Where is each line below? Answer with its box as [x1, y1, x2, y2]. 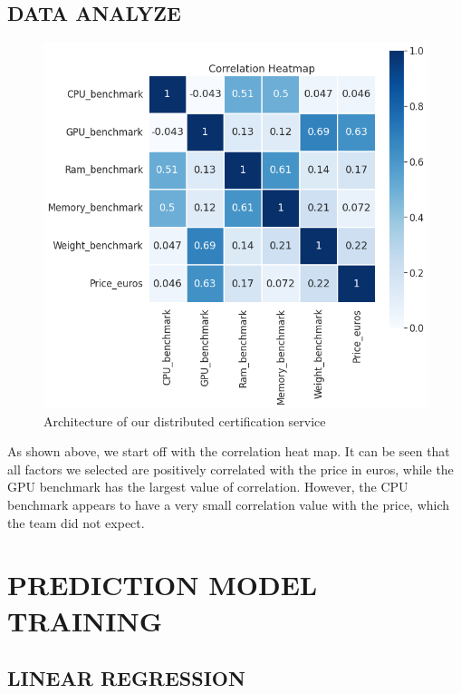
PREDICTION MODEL [7, 566, 318, 603]
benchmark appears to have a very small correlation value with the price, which [7, 494, 450, 513]
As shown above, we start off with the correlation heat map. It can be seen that [7, 442, 450, 461]
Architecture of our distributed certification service [43, 411, 326, 430]
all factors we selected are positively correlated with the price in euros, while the [7, 459, 454, 478]
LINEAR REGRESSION [7, 664, 245, 692]
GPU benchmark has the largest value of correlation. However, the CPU [7, 477, 408, 496]
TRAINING [7, 601, 163, 639]
